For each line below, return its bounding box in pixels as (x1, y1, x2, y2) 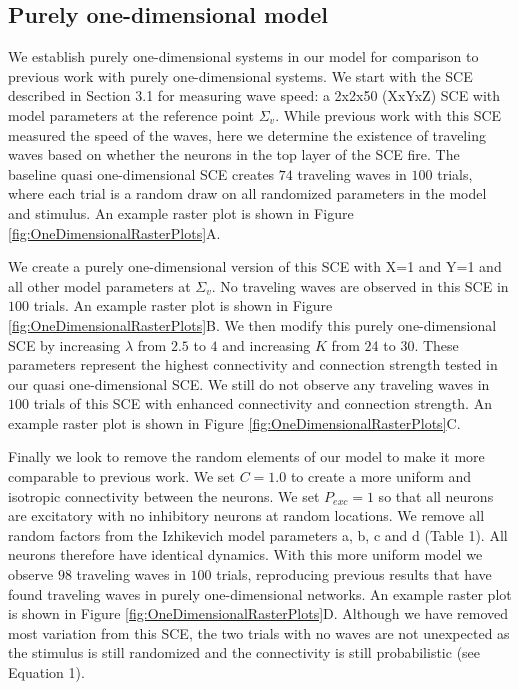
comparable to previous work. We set (8, 466, 235, 487)
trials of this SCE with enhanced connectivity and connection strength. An (33, 393, 492, 414)
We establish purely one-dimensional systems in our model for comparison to (8, 46, 479, 67)
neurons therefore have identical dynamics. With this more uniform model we (8, 544, 483, 565)
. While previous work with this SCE (275, 104, 502, 125)
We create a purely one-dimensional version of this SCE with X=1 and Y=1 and (8, 256, 502, 277)
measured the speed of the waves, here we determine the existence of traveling (8, 124, 486, 145)
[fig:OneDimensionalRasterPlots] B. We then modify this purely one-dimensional (8, 314, 497, 335)
